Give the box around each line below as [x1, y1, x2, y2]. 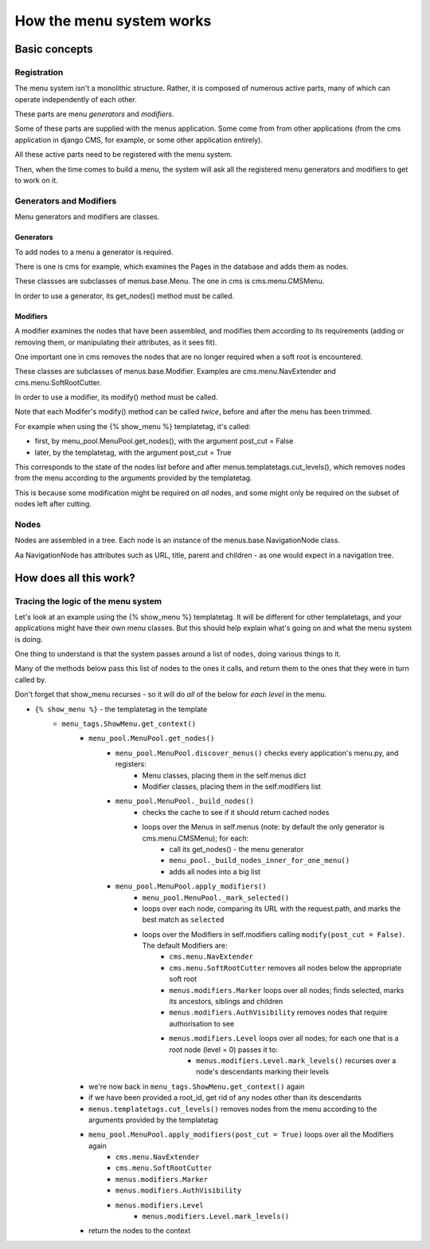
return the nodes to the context [88, 1226, 191, 1235]
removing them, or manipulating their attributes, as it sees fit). [14, 337, 217, 347]
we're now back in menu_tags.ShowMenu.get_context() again [88, 1082, 305, 1091]
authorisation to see [169, 1019, 235, 1028]
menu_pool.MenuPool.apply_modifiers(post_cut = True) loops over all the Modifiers [88, 1129, 394, 1140]
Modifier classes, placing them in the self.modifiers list [142, 782, 322, 791]
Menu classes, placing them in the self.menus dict [142, 770, 307, 780]
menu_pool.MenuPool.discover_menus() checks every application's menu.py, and [115, 748, 399, 758]
